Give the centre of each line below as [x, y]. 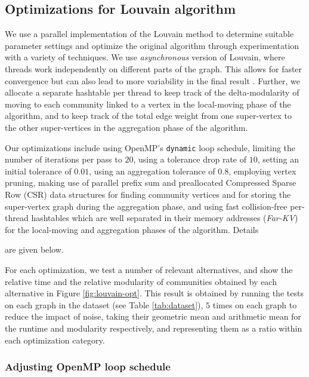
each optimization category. [55, 340]
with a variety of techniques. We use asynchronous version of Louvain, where [145, 57]
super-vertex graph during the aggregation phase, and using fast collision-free [146, 206]
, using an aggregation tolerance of [152, 171]
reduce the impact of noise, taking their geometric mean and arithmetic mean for [153, 316]
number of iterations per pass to [64, 159]
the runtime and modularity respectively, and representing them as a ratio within [154, 328]
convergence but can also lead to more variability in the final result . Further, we [152, 80]
